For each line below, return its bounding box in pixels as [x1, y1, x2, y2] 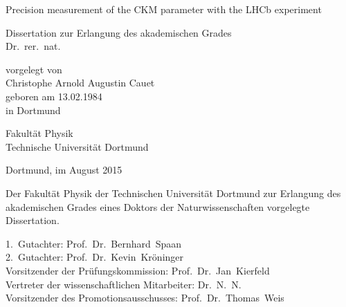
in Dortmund [6, 102, 61, 117]
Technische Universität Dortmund [6, 139, 149, 153]
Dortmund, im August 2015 [6, 162, 122, 177]
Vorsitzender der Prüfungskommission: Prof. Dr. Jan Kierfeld [6, 263, 270, 277]
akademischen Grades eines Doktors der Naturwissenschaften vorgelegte [6, 199, 310, 214]
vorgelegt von [6, 62, 62, 76]
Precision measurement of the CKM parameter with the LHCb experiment [6, 2, 322, 16]
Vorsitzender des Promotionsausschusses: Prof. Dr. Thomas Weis [6, 290, 284, 305]
